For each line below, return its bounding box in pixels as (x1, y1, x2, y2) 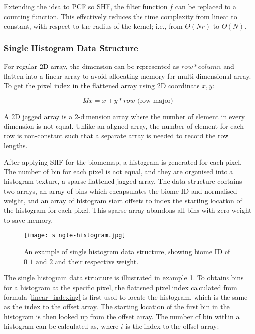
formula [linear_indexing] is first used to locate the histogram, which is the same (4, 292, 248, 302)
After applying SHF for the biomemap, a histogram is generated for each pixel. (4, 157, 242, 167)
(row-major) (137, 97, 173, 104)
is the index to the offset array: (125, 321, 219, 331)
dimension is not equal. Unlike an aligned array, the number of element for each (4, 121, 244, 131)
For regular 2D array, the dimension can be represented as (4, 61, 179, 71)
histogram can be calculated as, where (4, 321, 119, 331)
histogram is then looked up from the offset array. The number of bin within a (4, 311, 240, 321)
